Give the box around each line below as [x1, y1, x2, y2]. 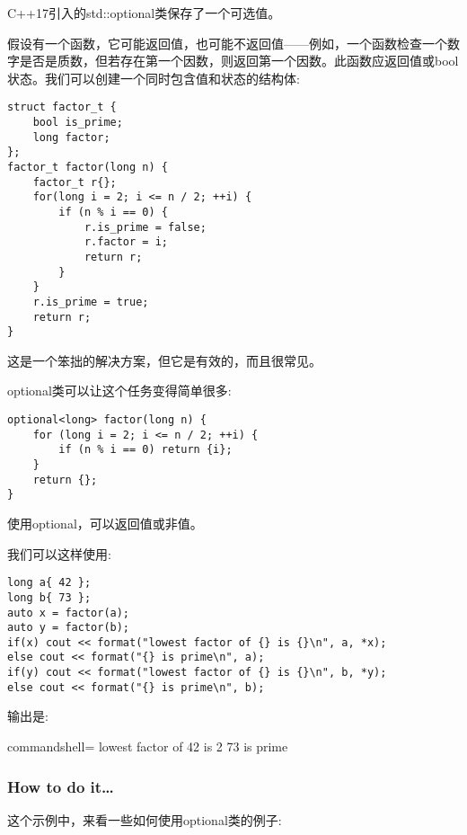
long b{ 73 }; [7, 591, 92, 604]
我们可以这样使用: [7, 544, 111, 563]
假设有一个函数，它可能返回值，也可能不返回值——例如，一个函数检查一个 [7, 33, 447, 52]
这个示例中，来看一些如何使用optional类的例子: [7, 810, 282, 829]
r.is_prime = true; [32, 295, 149, 308]
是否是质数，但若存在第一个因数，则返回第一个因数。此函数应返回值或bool [19, 51, 459, 70]
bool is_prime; [32, 116, 123, 129]
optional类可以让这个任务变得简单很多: [7, 381, 232, 400]
